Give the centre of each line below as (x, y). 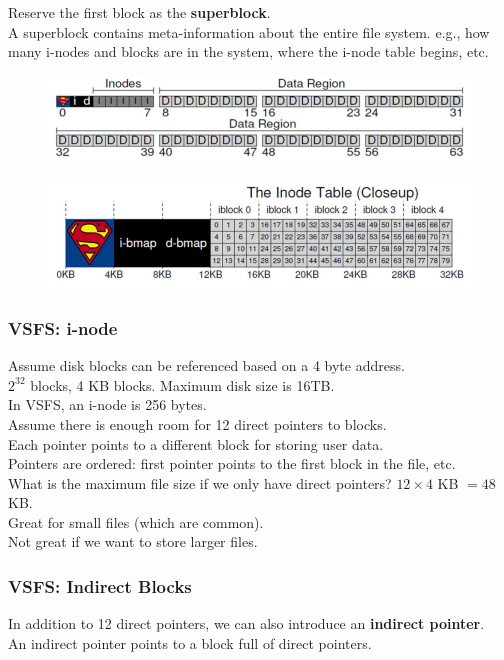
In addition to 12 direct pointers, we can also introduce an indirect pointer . (246, 623)
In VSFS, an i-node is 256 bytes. (107, 404)
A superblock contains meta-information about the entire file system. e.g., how (249, 31)
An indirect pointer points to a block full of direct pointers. (190, 642)
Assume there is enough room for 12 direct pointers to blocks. (197, 423)
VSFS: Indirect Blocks (100, 586)
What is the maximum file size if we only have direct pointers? (200, 482)
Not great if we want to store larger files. (133, 541)
